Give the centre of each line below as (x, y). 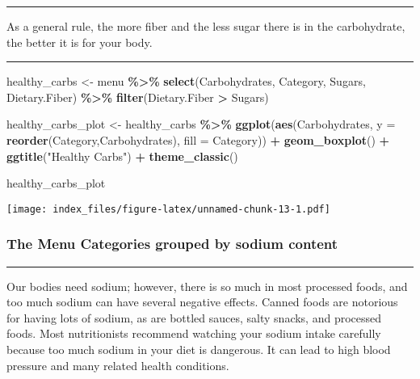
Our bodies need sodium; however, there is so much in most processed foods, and (207, 286)
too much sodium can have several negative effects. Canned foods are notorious (202, 302)
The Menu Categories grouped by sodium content (172, 244)
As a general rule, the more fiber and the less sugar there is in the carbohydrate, (206, 26)
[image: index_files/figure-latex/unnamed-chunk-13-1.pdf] (168, 209)
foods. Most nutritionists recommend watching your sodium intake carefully (194, 333)
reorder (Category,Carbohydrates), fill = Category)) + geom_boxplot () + (198, 139)
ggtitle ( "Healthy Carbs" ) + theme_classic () (122, 156)
